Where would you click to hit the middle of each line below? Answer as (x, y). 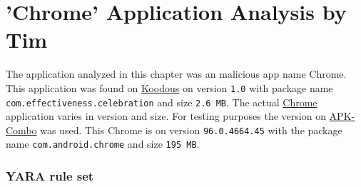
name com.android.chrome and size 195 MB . (103, 144)
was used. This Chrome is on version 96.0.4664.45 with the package (191, 130)
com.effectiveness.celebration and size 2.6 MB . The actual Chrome (162, 102)
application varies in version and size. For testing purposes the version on (166, 116)
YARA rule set (50, 176)
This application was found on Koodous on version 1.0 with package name (169, 87)
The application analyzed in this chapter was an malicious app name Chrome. (176, 74)
